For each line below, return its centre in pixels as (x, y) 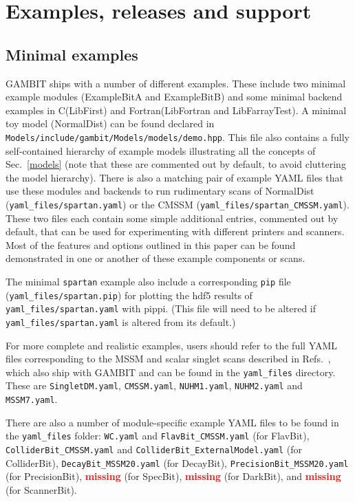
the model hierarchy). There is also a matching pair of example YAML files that (174, 177)
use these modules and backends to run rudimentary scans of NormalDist (160, 191)
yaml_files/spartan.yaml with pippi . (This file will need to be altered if (161, 308)
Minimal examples (72, 54)
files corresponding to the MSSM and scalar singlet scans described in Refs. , (168, 359)
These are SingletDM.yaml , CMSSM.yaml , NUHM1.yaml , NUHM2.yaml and (154, 385)
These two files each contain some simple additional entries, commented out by (172, 218)
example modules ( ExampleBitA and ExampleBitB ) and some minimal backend (174, 97)
